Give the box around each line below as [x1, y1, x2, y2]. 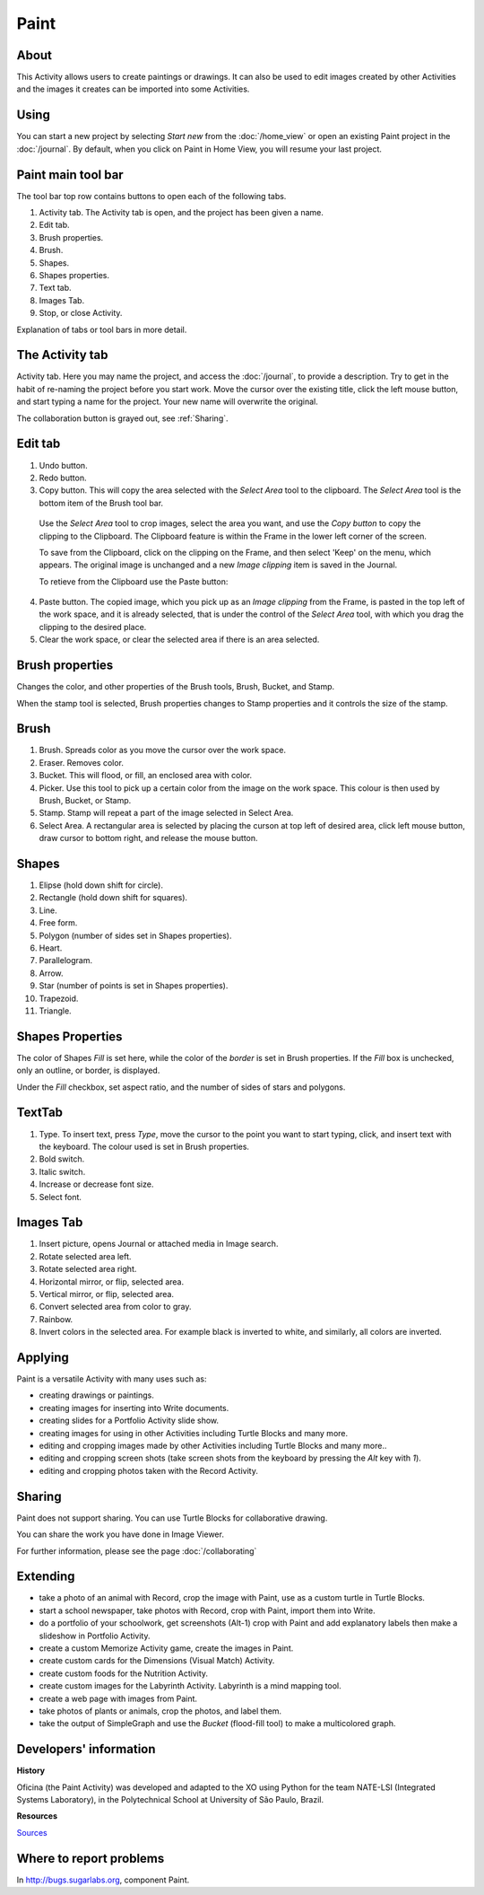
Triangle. [39, 1005, 72, 1016]
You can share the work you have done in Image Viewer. [16, 1529, 224, 1540]
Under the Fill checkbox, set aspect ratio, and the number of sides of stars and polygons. [16, 1082, 346, 1092]
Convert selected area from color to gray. [39, 1302, 192, 1312]
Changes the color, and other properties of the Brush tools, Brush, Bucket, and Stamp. [16, 681, 335, 692]
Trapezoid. [39, 993, 79, 1004]
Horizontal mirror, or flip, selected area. [39, 1276, 184, 1287]
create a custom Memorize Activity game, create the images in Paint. [39, 1643, 294, 1654]
